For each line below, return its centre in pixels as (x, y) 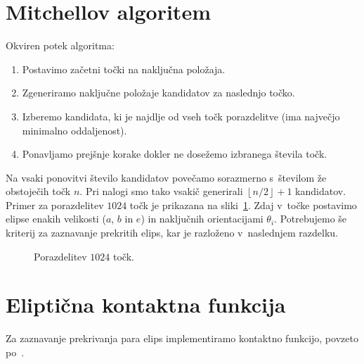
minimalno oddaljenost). (74, 130)
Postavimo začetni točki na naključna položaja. (124, 69)
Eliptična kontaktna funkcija (146, 305)
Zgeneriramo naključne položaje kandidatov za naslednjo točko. (158, 93)
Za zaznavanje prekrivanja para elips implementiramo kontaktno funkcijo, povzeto (182, 338)
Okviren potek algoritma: (60, 45)
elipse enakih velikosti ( (56, 219)
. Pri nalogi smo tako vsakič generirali (161, 191)
